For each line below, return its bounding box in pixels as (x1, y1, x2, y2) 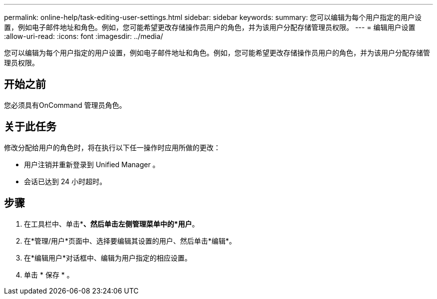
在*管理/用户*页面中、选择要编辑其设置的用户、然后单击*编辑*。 (24, 236, 236, 245)
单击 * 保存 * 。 (24, 270, 74, 279)
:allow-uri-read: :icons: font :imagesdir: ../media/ (4, 32, 163, 40)
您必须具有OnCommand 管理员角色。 (4, 100, 126, 109)
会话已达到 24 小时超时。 (24, 177, 107, 186)
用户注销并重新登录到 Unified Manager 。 (24, 160, 160, 169)
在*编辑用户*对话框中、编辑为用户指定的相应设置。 (24, 253, 192, 262)
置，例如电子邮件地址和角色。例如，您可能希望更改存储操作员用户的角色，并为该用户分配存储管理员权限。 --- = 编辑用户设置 (4, 23, 416, 31)
